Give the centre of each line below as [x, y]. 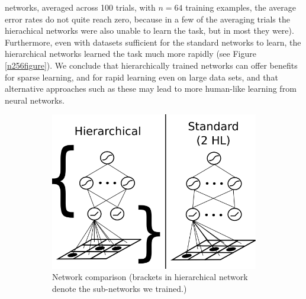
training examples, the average [241, 7]
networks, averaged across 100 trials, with [80, 7]
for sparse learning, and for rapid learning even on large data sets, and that [141, 77]
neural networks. [35, 100]
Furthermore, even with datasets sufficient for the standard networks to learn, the [153, 42]
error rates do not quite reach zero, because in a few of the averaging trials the [147, 19]
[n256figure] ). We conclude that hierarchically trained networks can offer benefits [151, 65]
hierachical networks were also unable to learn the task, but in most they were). [149, 30]
